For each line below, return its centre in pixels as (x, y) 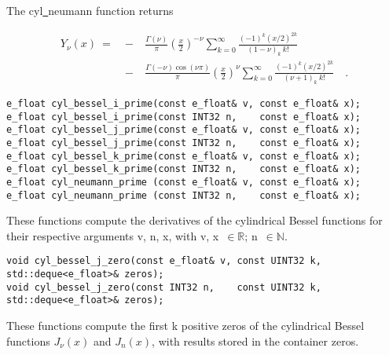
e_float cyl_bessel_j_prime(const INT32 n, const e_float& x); (184, 143)
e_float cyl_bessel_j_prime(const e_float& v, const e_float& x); (184, 130)
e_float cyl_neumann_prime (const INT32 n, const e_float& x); (184, 195)
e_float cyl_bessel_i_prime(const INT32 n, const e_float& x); (184, 117)
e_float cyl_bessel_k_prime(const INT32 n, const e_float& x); (184, 169)
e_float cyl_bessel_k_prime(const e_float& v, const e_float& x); (184, 156)
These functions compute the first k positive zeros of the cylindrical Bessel (185, 325)
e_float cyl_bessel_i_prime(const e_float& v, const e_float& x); (184, 103)
